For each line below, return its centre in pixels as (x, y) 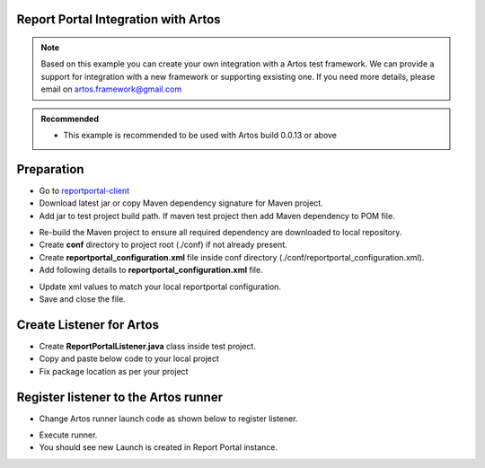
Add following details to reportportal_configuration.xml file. (151, 270)
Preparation (50, 169)
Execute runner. (68, 435)
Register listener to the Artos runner (120, 397)
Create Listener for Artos (88, 325)
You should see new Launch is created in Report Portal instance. (159, 447)
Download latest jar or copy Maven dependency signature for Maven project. (181, 203)
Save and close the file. (82, 299)
